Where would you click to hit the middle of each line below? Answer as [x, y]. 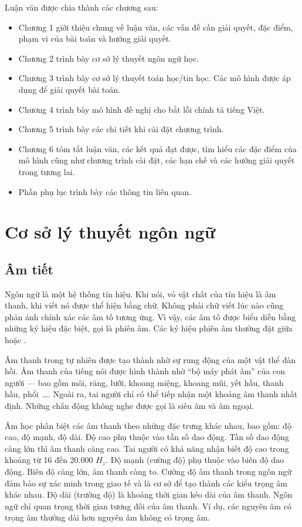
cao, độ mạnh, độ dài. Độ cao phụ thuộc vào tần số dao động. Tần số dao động [147, 437]
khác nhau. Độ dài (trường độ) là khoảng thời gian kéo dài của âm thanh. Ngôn [149, 494]
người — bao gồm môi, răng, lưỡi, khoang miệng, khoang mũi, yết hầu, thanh [144, 382]
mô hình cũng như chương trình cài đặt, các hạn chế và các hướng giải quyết [157, 160]
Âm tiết [29, 269]
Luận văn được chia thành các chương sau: [82, 7]
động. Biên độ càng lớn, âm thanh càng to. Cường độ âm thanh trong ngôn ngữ [148, 471]
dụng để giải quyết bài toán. [69, 89]
